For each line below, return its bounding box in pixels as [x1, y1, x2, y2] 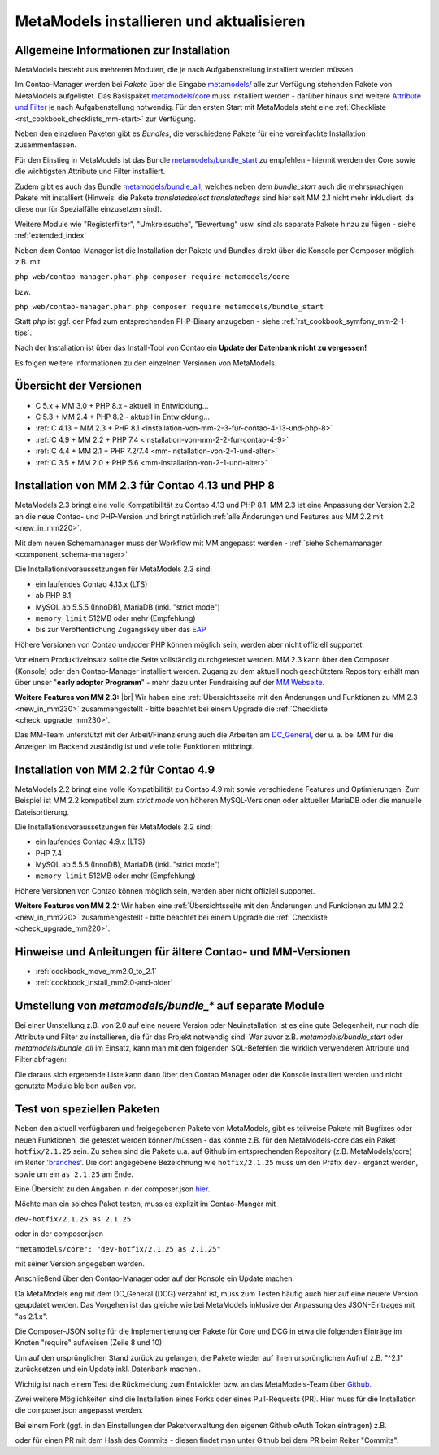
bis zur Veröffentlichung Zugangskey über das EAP [35, 625, 206, 635]
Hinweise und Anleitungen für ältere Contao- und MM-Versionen [15, 945, 350, 959]
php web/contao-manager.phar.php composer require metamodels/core [15, 273, 290, 282]
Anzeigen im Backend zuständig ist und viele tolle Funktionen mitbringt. [15, 741, 255, 751]
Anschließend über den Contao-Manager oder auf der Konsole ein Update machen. [15, 1274, 295, 1283]
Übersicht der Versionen [15, 379, 142, 393]
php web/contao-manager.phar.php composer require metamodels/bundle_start [15, 302, 324, 312]
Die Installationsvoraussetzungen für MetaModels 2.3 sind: [15, 564, 213, 574]
